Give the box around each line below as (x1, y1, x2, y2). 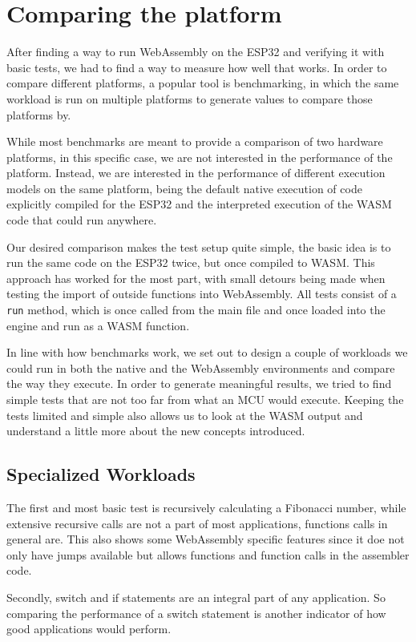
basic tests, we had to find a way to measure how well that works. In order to (6, 59, 387, 75)
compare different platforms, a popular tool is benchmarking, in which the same (6, 75, 399, 91)
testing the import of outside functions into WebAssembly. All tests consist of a (6, 285, 397, 302)
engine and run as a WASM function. (6, 317, 190, 333)
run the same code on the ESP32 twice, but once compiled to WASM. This (6, 254, 375, 271)
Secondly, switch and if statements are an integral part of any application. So (6, 589, 386, 606)
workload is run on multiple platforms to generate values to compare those (6, 90, 373, 107)
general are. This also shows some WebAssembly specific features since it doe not (6, 531, 405, 547)
